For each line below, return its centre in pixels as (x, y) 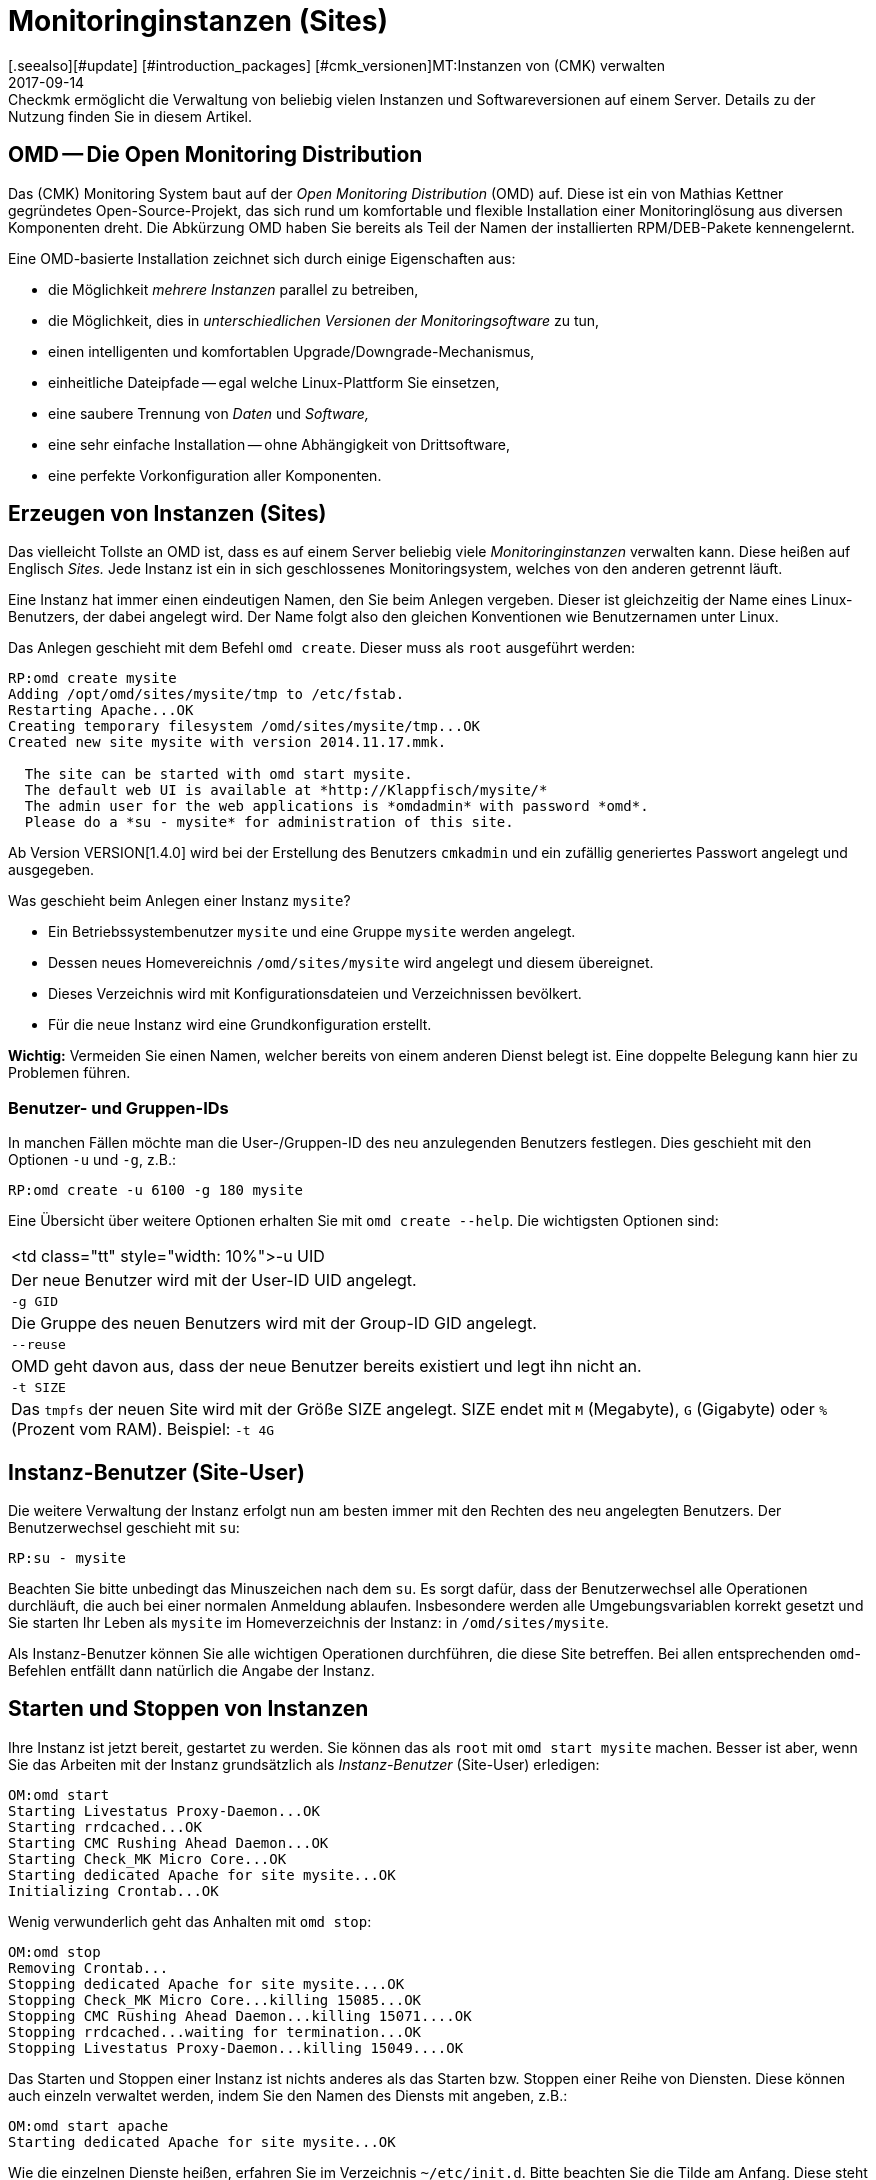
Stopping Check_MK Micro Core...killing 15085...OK (215, 1999)
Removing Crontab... (88, 1967)
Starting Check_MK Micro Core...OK (147, 1858)
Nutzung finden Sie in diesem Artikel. (130, 116)
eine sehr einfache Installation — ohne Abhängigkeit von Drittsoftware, (279, 444)
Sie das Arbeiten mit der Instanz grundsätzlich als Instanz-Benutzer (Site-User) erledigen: (304, 1764)
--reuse (38, 1345)
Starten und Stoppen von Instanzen (188, 1709)
